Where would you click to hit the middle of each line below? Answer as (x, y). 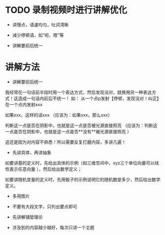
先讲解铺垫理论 (27, 217)
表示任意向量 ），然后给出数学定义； (46, 169)
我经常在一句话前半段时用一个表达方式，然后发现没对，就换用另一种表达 (78, 92)
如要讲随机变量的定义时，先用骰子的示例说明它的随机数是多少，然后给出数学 (83, 179)
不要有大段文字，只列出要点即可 (45, 206)
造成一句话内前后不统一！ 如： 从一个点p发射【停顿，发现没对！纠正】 (88, 98)
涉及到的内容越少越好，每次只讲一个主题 (53, 227)
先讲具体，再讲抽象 (32, 152)
